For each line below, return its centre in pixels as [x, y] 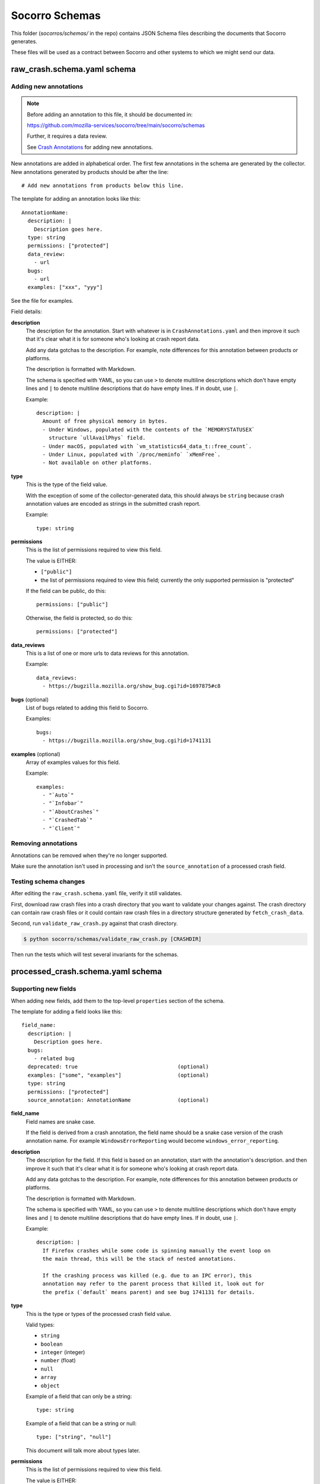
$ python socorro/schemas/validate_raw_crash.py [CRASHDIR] [113, 939]
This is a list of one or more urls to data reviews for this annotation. [107, 653]
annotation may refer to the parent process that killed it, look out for [153, 1284]
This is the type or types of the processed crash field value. [99, 1314]
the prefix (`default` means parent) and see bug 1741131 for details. [149, 1292]
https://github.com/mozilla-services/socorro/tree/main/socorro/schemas [116, 125]
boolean [52, 1344]
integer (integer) [63, 1352]
